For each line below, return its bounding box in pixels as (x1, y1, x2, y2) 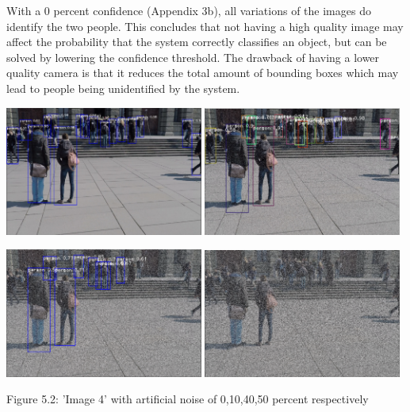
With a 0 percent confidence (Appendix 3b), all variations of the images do (6, 2, 371, 18)
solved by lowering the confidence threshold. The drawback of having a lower (6, 48, 380, 65)
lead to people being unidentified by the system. (6, 79, 240, 96)
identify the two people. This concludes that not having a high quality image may (6, 17, 404, 34)
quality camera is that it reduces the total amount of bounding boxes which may (6, 64, 399, 81)
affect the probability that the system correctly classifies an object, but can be (6, 33, 387, 50)
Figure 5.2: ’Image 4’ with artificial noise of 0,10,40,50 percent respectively (6, 391, 369, 407)
